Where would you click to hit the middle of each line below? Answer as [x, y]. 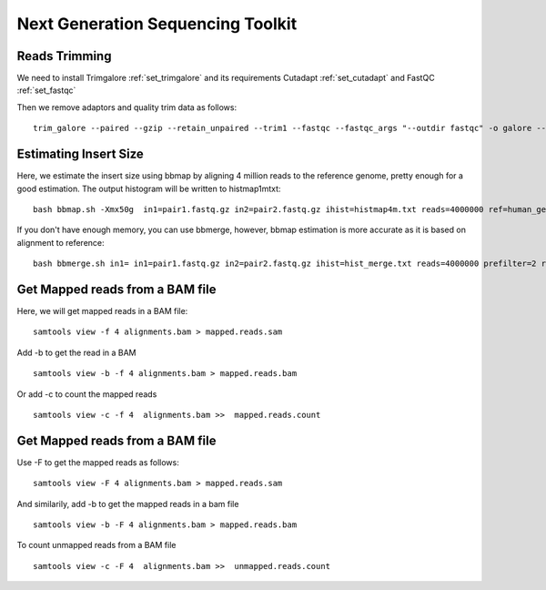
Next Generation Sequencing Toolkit [157, 24]
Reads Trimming [64, 56]
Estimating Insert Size [81, 154]
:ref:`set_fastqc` [46, 90]
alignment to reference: [61, 242]
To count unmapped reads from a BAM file [96, 545]
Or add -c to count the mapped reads [87, 394]
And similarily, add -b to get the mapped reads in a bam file [128, 504]
